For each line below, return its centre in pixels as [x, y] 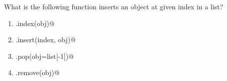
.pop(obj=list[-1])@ [45, 56]
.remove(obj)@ [38, 72]
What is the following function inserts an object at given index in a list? [114, 6]
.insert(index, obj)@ [46, 40]
